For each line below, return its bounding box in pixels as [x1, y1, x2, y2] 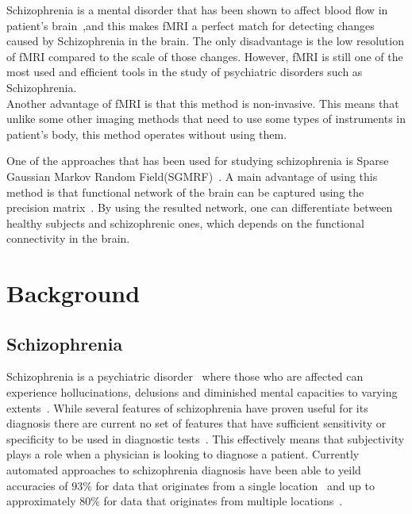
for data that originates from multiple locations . [103, 493, 343, 509]
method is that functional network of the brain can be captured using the [6, 183, 364, 200]
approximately [6, 493, 76, 509]
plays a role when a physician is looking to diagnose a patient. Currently [6, 446, 360, 462]
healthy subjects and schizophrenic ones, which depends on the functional [6, 214, 364, 231]
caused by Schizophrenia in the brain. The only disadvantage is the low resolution [6, 33, 404, 49]
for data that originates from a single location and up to [95, 477, 375, 493]
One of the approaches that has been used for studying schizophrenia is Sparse [6, 152, 389, 169]
